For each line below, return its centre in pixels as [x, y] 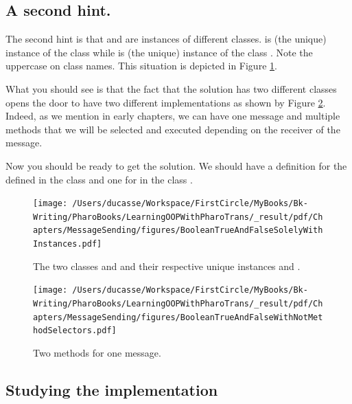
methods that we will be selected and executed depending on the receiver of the [173, 129]
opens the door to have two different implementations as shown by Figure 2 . [166, 102]
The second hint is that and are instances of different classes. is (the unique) [166, 39]
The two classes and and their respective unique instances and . [167, 266]
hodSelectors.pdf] [75, 331]
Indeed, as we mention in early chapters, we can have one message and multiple [173, 116]
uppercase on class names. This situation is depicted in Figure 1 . [141, 66]
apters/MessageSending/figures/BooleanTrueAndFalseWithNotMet [178, 317]
